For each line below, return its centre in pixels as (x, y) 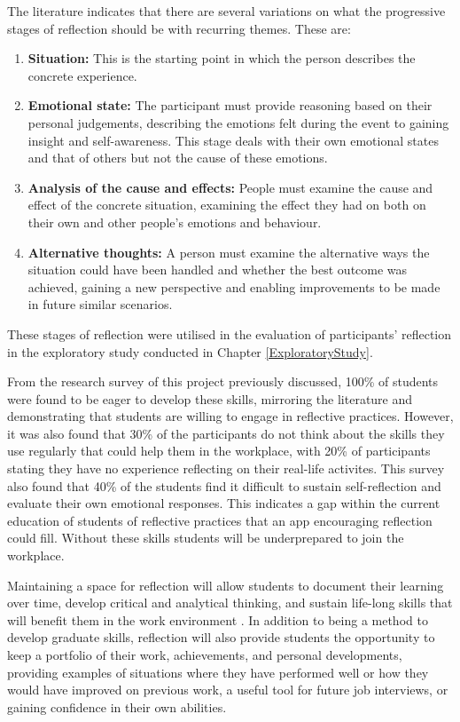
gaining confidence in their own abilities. (117, 706)
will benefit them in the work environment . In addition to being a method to (218, 619)
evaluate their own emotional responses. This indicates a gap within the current (224, 503)
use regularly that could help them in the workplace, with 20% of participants (219, 451)
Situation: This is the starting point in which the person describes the (222, 58)
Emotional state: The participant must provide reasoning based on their (230, 105)
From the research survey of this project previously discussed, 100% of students (223, 381)
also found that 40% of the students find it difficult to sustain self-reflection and (224, 485)
